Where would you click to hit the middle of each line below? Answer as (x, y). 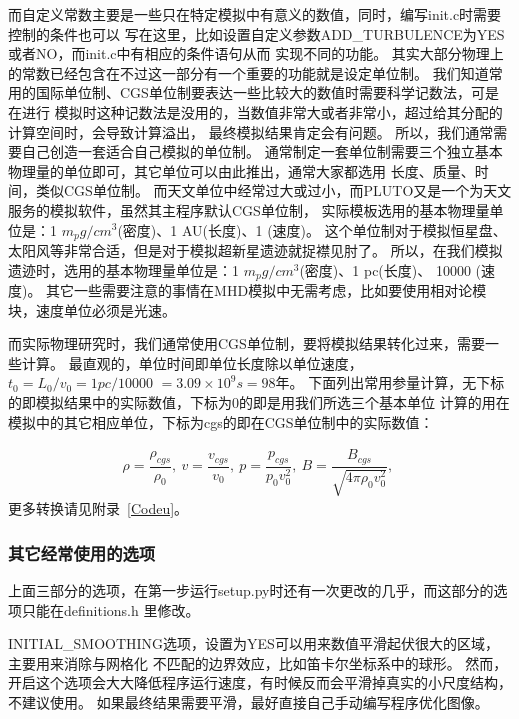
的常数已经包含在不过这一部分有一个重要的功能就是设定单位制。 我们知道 (248, 72)
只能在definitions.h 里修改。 (110, 609)
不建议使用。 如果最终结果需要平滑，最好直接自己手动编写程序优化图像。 (248, 701)
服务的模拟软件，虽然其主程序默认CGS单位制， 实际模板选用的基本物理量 (249, 209)
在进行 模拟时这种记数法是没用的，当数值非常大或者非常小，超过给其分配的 (255, 111)
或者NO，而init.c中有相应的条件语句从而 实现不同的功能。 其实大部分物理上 (256, 53)
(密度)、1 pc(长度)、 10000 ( (390, 269)
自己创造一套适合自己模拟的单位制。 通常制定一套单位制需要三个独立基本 (262, 151)
